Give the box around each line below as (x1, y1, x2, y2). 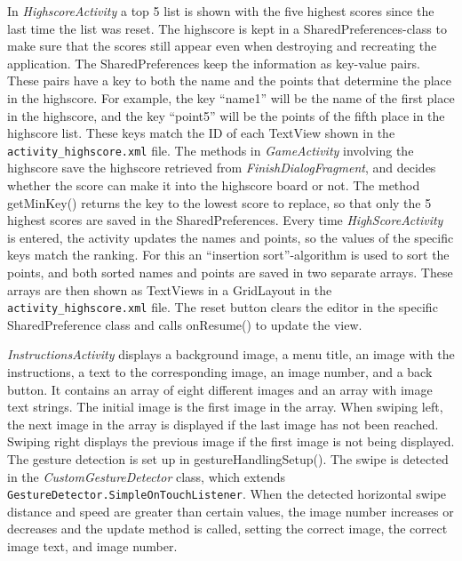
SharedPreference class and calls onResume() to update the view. (7, 315, 362, 333)
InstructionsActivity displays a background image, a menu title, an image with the (7, 345, 455, 364)
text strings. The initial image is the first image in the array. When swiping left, (7, 397, 443, 416)
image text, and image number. (7, 537, 178, 555)
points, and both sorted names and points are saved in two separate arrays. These (7, 262, 453, 281)
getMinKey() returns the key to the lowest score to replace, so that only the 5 (7, 193, 432, 212)
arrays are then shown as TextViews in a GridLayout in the (7, 280, 332, 299)
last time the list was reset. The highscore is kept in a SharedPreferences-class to (7, 19, 447, 37)
